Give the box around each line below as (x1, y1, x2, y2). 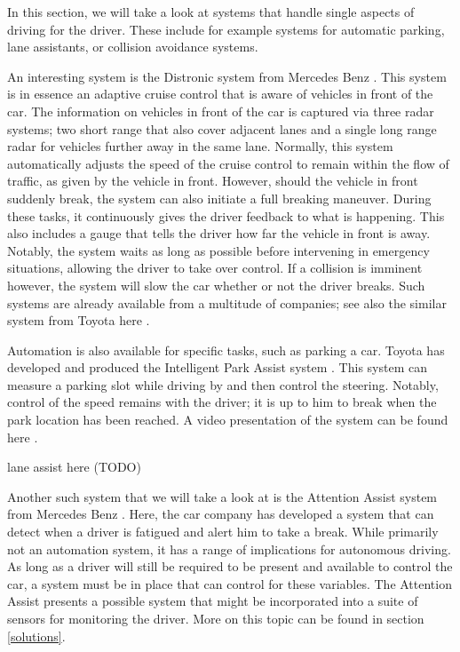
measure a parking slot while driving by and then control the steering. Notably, (7, 375, 439, 394)
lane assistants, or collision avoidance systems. (7, 37, 258, 56)
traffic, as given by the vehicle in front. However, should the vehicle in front (7, 171, 418, 190)
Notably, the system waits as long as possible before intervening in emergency (7, 241, 430, 259)
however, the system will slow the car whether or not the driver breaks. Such (7, 275, 425, 294)
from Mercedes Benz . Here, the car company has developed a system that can (7, 505, 434, 523)
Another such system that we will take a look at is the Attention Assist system (7, 487, 438, 505)
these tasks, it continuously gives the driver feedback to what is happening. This (7, 206, 445, 225)
